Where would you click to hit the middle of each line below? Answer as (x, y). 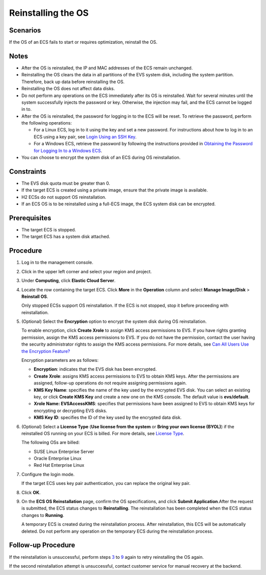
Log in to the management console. (57, 262)
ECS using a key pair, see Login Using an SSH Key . (85, 137)
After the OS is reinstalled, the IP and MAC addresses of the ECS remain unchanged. (107, 68)
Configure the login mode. (48, 474)
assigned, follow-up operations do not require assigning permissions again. (110, 383)
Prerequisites (30, 218)
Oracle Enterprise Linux (58, 458)
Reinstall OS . (35, 296)
